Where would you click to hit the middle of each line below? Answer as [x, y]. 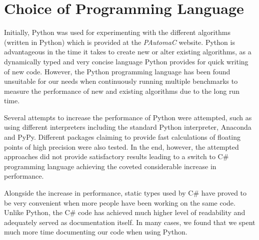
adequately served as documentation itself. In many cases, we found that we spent [130, 222]
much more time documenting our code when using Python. [96, 232]
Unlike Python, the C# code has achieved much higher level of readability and [125, 212]
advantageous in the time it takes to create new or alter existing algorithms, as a [128, 52]
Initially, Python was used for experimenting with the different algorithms [117, 32]
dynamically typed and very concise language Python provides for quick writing [126, 61]
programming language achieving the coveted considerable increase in [110, 166]
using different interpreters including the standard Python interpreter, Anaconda [128, 127]
